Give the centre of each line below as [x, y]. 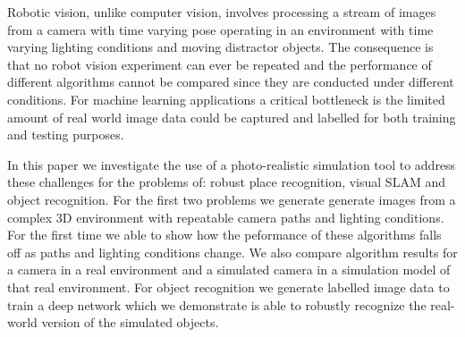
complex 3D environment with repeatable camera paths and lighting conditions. [226, 217]
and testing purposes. [66, 135]
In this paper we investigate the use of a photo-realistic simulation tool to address [232, 164]
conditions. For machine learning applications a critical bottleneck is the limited [226, 99]
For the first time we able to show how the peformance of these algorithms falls [224, 235]
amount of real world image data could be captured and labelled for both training [232, 117]
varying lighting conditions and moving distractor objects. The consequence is [220, 47]
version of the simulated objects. [130, 322]
